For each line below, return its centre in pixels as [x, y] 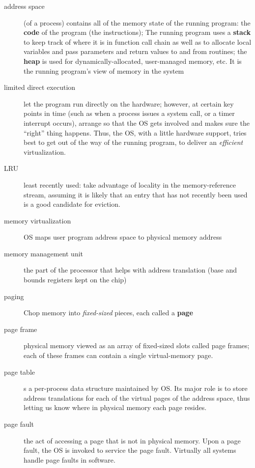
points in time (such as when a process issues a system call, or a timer [129, 113]
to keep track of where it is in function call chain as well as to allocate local [138, 41]
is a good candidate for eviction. [72, 204]
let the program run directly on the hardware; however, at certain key [129, 103]
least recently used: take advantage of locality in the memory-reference [130, 184]
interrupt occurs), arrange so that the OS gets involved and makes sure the [137, 123]
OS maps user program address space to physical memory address [123, 237]
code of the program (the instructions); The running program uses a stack [137, 32]
